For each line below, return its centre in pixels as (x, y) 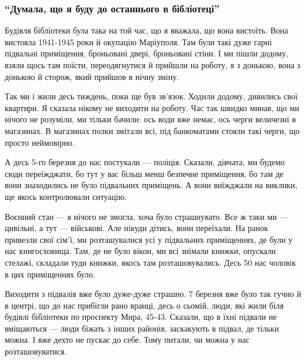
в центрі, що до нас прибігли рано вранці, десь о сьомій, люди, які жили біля (144, 305)
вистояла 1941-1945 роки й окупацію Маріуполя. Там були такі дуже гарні (138, 41)
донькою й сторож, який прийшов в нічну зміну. (92, 76)
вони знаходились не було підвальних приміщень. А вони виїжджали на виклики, (151, 185)
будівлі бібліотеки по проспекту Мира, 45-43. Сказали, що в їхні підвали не (141, 317)
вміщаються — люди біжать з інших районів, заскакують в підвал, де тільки (142, 328)
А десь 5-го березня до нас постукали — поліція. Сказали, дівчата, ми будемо (145, 162)
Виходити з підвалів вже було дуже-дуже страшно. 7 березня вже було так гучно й (153, 294)
